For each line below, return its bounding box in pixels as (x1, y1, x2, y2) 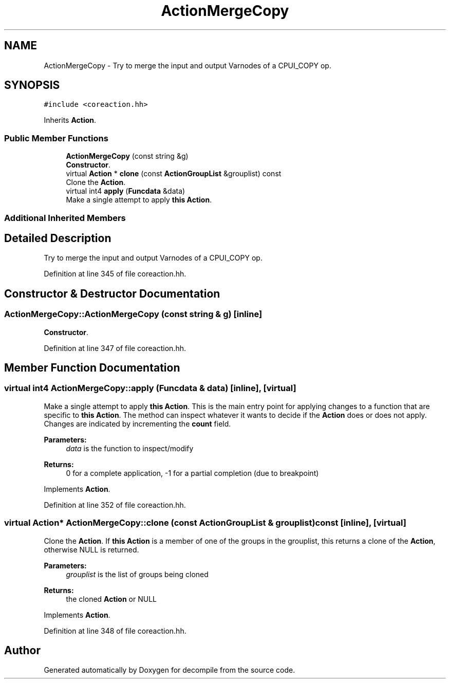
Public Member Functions (4, 133, 108, 143)
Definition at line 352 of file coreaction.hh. (44, 500, 186, 509)
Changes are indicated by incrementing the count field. (44, 419, 231, 428)
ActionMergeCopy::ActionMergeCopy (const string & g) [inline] (4, 309, 262, 320)
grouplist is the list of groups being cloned (66, 569, 209, 579)
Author (4, 644, 41, 657)
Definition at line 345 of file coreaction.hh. (44, 269, 186, 279)
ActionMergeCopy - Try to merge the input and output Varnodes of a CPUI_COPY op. (44, 61, 331, 70)
